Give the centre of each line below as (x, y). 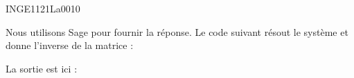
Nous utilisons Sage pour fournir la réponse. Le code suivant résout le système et (177, 31)
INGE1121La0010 (43, 8)
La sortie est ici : (42, 68)
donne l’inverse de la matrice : (70, 45)
